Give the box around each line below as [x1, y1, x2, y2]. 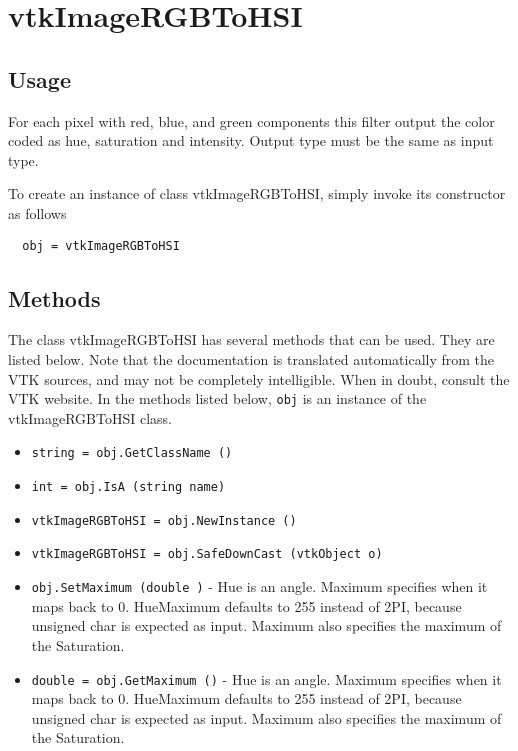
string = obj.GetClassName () [31, 446, 233, 461]
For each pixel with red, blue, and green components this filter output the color [8, 110, 495, 131]
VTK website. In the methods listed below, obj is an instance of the [8, 388, 427, 409]
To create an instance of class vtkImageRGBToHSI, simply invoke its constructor [8, 183, 506, 204]
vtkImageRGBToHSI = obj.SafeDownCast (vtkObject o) [31, 547, 383, 562]
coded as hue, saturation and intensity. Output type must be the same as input [8, 130, 494, 151]
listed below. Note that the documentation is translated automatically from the [8, 349, 495, 369]
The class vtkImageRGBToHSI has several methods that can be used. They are [8, 329, 495, 350]
